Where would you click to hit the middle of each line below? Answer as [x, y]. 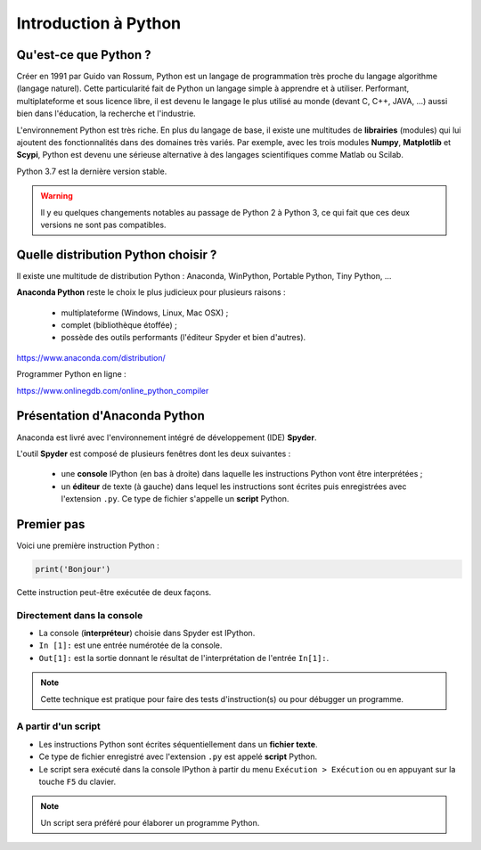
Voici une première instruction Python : [88, 545]
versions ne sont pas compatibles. [103, 225]
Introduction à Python [99, 23]
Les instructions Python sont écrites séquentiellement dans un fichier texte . [178, 744]
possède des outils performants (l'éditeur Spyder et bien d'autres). [183, 338]
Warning [57, 196]
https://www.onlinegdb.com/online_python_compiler [113, 390]
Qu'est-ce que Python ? [84, 55]
